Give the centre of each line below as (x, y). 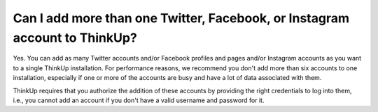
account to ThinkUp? (75, 38)
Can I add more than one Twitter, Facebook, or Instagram (181, 18)
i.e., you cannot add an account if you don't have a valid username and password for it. (139, 100)
